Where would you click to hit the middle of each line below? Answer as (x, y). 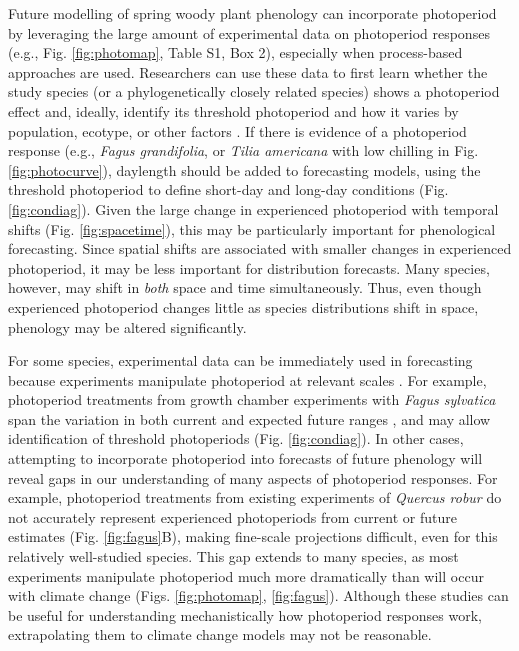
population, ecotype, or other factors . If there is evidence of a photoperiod (237, 130)
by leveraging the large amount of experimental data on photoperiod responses (249, 32)
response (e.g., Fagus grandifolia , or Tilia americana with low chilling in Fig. (243, 150)
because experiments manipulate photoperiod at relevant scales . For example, (247, 379)
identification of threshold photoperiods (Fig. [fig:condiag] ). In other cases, (236, 438)
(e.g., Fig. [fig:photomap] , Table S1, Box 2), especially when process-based (235, 52)
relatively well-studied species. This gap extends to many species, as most (233, 556)
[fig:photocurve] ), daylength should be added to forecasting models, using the (244, 169)
